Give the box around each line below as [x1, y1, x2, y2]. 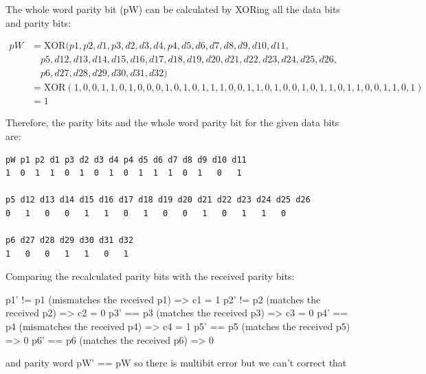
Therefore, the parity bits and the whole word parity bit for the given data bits [5, 115, 339, 130]
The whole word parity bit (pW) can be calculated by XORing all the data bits [5, 2, 340, 16]
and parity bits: [5, 15, 71, 30]
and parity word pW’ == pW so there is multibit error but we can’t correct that [5, 355, 347, 370]
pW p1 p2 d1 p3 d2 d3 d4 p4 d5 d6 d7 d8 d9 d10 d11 [5, 154, 247, 165]
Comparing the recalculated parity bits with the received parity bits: [5, 269, 295, 283]
